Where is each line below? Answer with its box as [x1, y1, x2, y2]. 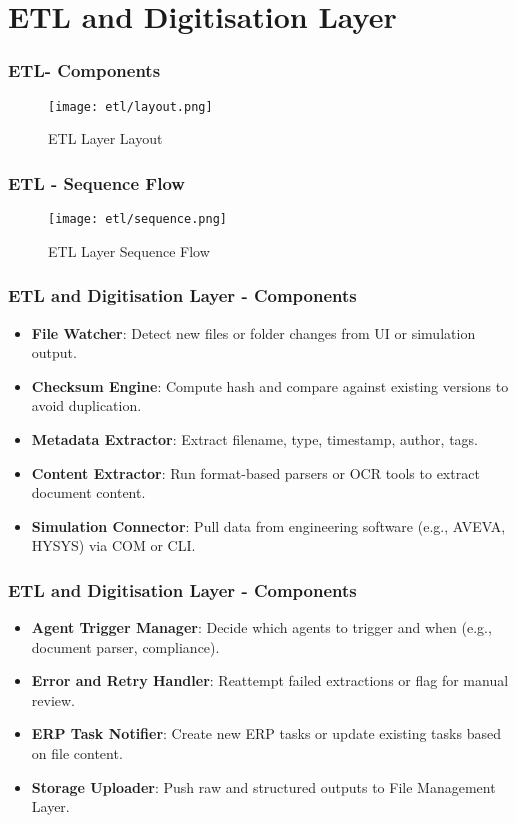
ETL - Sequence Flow [8, 170, 185, 195]
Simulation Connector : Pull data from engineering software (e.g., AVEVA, [31, 515, 506, 536]
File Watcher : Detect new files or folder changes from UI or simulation [31, 322, 476, 343]
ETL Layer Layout [48, 128, 163, 149]
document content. [31, 482, 146, 503]
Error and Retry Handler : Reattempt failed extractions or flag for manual [31, 670, 509, 691]
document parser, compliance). [31, 636, 220, 657]
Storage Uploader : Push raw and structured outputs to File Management [31, 776, 496, 797]
